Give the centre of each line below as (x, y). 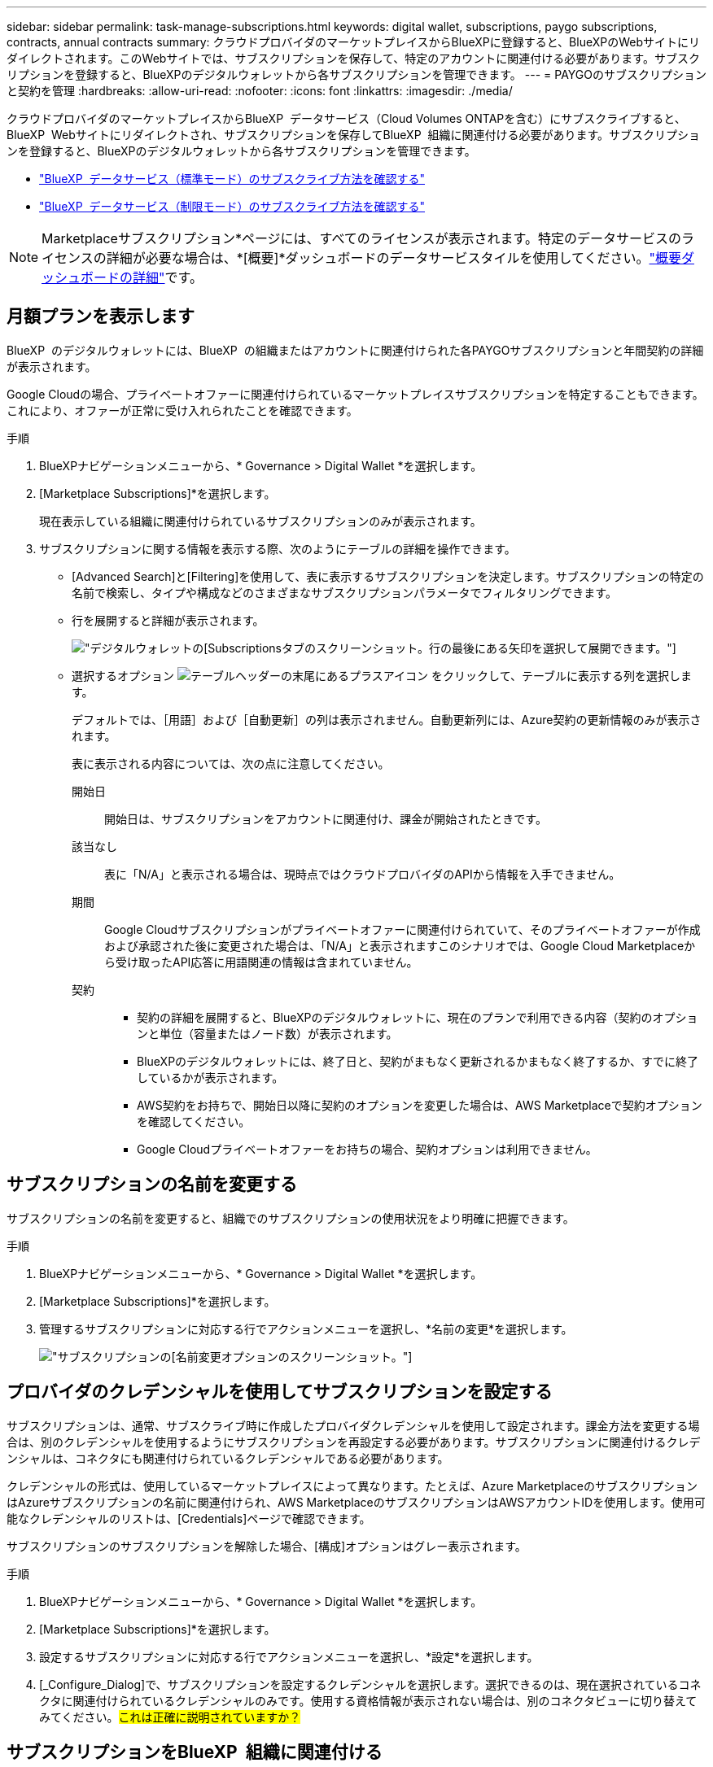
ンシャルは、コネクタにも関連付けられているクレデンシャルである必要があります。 (228, 1458)
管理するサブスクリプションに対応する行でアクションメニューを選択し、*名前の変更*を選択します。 (306, 1329)
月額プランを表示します (101, 316)
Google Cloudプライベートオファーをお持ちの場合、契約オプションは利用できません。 (367, 1149)
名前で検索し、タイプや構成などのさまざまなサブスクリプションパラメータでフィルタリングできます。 (344, 592)
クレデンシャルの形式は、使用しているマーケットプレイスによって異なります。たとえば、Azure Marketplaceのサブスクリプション (352, 1486)
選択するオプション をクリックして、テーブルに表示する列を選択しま (382, 675)
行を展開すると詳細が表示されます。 (168, 620)
